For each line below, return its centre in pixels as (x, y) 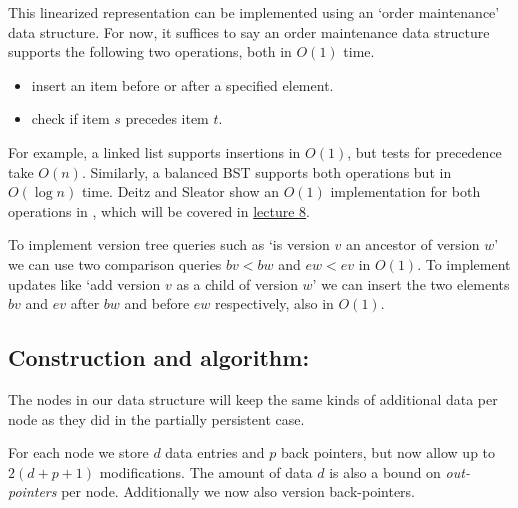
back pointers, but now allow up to (388, 452)
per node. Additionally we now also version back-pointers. (238, 491)
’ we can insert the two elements (411, 283)
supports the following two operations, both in (150, 51)
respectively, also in (274, 303)
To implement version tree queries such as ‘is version (169, 244)
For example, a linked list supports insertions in (154, 151)
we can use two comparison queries (115, 263)
